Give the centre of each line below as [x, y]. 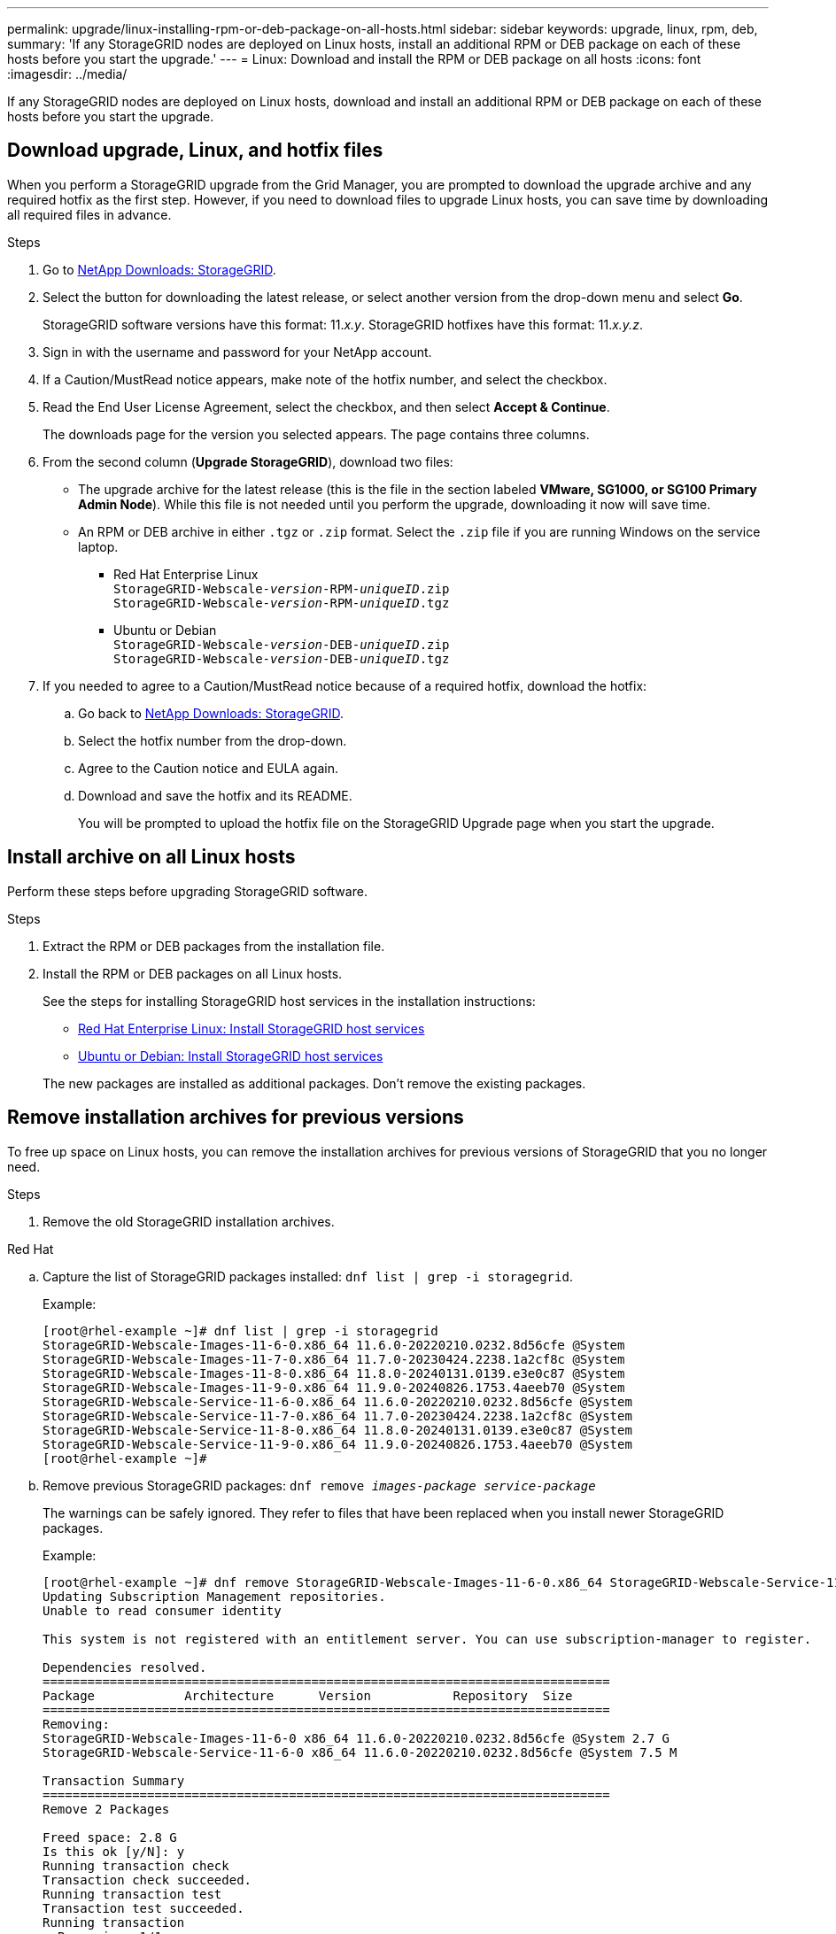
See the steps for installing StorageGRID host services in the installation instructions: [289, 1001]
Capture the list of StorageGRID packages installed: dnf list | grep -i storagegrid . [308, 1276]
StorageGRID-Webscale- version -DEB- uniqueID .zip [282, 644]
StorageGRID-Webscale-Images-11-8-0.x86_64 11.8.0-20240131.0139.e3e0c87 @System [334, 1373]
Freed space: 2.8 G [110, 1837]
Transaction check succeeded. [147, 1880]
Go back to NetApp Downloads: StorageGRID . [211, 713]
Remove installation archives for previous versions [236, 1118]
